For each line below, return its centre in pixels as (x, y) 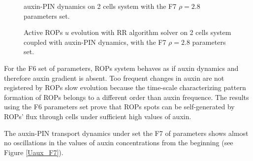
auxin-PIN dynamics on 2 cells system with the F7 (100, 6)
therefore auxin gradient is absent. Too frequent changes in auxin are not (114, 78)
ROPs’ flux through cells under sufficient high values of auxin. (98, 116)
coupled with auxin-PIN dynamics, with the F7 (95, 42)
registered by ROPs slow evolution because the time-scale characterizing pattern (125, 87)
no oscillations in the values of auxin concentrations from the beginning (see (119, 143)
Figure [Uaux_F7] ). (34, 152)
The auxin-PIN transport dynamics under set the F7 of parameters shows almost (126, 133)
